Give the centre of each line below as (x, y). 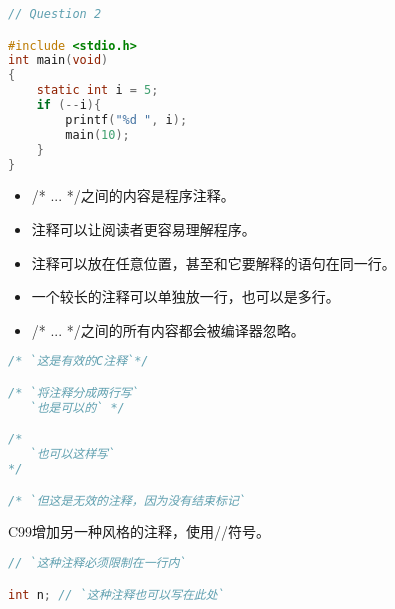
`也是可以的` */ (77, 407)
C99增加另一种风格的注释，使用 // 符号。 (139, 531)
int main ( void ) (58, 60)
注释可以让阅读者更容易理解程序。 (143, 229)
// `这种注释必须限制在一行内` (97, 563)
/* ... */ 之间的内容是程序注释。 (133, 195)
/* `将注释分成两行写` (73, 392)
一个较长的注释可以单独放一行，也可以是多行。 (185, 296)
